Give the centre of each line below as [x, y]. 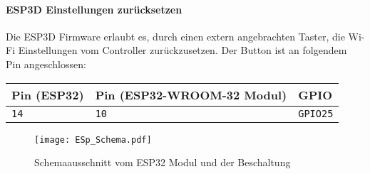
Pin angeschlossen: [46, 64]
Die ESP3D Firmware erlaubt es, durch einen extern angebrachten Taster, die [175, 36]
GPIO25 [316, 113]
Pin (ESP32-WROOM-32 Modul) [191, 94]
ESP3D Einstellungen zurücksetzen [94, 9]
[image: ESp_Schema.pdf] [93, 140]
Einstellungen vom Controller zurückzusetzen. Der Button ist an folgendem [183, 50]
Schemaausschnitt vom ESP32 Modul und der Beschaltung [163, 162]
